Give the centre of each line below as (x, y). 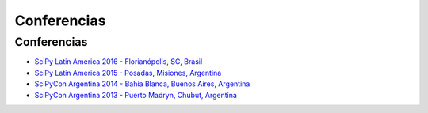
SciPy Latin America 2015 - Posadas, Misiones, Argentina (128, 73)
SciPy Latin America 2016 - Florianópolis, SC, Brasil (118, 62)
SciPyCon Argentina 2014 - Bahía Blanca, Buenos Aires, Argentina (142, 84)
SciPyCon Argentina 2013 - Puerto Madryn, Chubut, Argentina (136, 95)
